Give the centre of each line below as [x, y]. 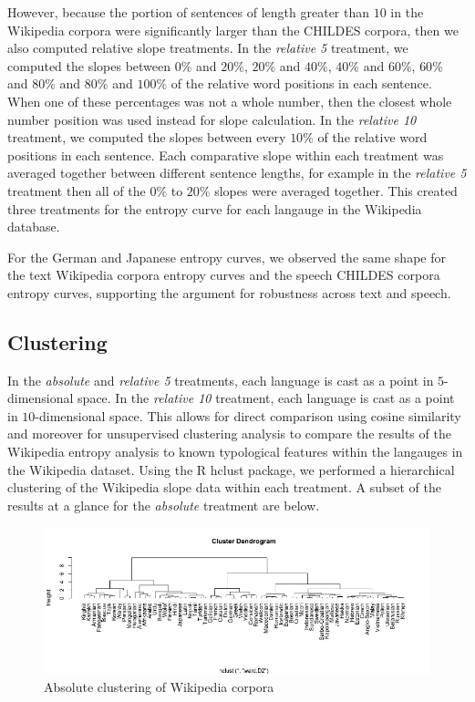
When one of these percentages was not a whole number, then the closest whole [230, 101]
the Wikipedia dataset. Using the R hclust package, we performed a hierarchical [231, 469]
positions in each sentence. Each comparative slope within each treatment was [226, 155]
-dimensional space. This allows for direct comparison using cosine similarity [248, 415]
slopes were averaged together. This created [336, 190]
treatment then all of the [77, 190]
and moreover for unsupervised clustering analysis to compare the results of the [229, 434]
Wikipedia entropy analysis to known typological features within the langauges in [235, 452]
